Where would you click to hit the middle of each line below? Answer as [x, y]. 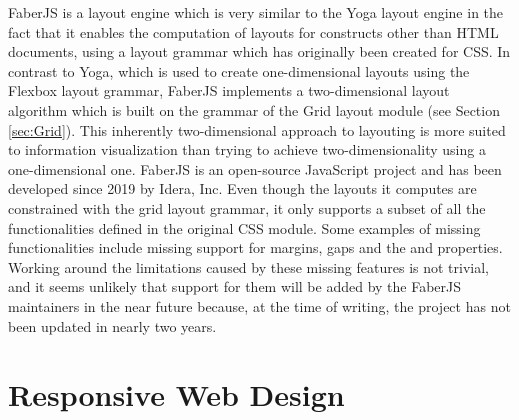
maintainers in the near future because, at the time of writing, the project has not [259, 305]
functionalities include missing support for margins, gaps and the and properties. [255, 247]
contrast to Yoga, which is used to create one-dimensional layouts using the [239, 70]
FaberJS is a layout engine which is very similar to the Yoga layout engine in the [256, 12]
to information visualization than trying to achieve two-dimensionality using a [247, 149]
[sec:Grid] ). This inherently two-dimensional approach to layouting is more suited [257, 129]
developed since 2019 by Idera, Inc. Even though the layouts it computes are [242, 188]
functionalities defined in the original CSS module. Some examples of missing [244, 227]
